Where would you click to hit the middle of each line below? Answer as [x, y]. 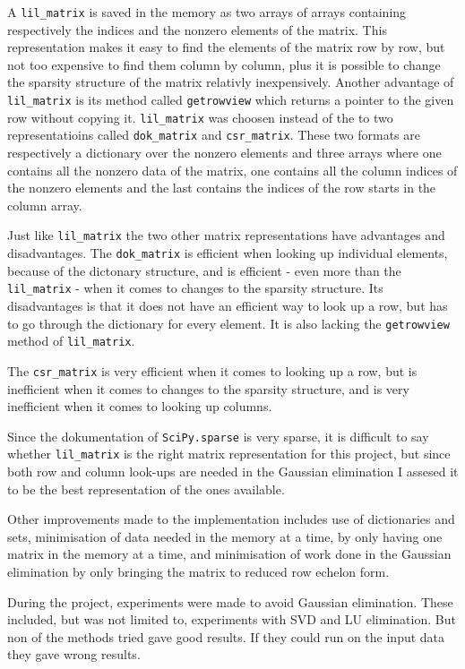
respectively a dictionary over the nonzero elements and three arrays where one [224, 152]
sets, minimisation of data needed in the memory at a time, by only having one [225, 536]
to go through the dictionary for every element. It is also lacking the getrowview [228, 323]
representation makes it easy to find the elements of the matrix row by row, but [226, 47]
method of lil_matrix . [71, 341]
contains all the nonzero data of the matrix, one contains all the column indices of [232, 170]
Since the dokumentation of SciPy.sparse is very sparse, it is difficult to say [218, 436]
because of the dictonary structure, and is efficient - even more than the [204, 270]
